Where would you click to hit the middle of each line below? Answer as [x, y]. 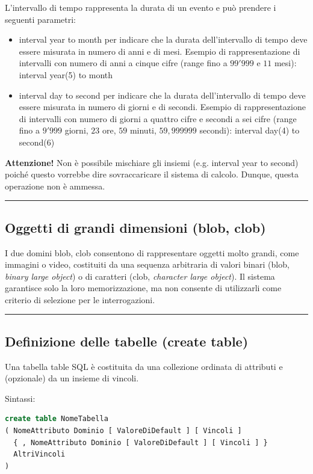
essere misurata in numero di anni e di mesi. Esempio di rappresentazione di [160, 51]
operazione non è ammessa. [55, 186]
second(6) [37, 142]
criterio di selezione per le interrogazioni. [80, 299]
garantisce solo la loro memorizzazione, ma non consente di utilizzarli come [143, 288]
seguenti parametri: [40, 19]
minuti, [143, 130]
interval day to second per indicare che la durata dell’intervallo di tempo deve [162, 95]
